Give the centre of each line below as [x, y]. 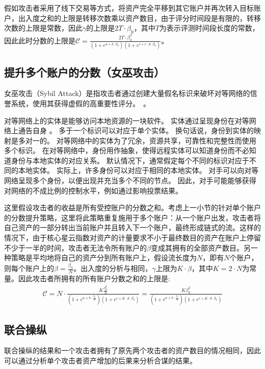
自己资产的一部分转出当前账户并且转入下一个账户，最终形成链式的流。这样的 [132, 227]
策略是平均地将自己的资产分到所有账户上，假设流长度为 [104, 257]
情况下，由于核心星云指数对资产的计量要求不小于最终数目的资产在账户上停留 [132, 238]
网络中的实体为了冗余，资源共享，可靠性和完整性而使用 [163, 140]
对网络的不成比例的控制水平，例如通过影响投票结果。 [93, 190]
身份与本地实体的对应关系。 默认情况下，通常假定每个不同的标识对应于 [130, 160]
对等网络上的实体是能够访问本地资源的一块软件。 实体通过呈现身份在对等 [127, 120]
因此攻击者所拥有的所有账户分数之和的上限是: [94, 278]
